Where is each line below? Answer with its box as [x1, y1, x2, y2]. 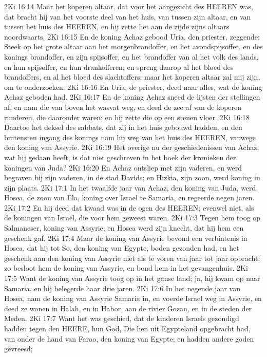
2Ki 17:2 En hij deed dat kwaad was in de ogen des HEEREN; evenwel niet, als [4, 202, 254, 213]
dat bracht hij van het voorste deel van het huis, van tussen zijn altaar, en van [4, 11, 251, 22]
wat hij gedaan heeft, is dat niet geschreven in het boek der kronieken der [4, 152, 236, 162]
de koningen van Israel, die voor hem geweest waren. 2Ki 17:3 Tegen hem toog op [4, 212, 261, 223]
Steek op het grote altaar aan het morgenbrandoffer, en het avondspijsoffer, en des [4, 41, 263, 52]
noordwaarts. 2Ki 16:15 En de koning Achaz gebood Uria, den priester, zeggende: [4, 31, 260, 42]
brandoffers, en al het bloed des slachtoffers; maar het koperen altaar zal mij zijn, [4, 71, 260, 82]
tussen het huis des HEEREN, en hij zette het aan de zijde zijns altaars [4, 21, 230, 32]
